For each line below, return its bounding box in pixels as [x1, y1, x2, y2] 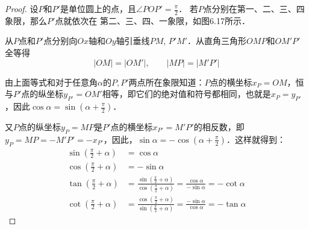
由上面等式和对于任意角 [5, 75, 98, 88]
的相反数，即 [193, 121, 245, 133]
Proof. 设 [5, 2, 39, 14]
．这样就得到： [226, 133, 286, 145]
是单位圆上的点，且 [60, 2, 136, 14]
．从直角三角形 [187, 34, 247, 47]
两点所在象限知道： [128, 75, 205, 88]
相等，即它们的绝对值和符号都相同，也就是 [102, 87, 271, 100]
